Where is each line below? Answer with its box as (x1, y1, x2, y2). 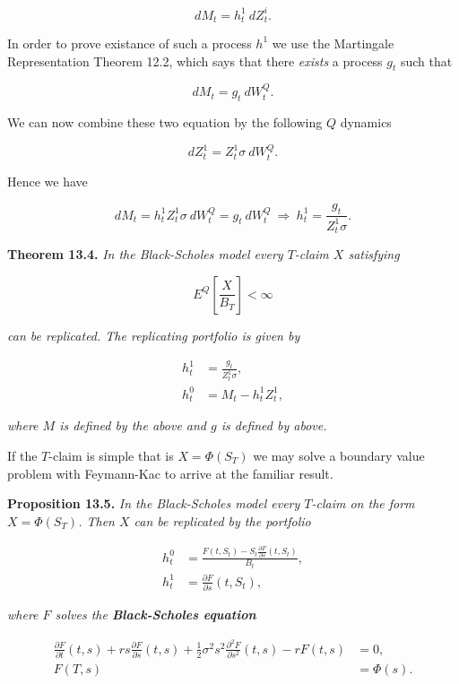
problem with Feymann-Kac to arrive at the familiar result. (7, 463, 333, 482)
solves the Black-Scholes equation (55, 604, 256, 623)
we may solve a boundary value (253, 446, 425, 464)
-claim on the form (311, 494, 415, 513)
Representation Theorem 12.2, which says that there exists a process (7, 51, 383, 70)
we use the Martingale (272, 33, 394, 52)
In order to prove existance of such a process (7, 33, 252, 52)
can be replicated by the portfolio (134, 511, 311, 530)
